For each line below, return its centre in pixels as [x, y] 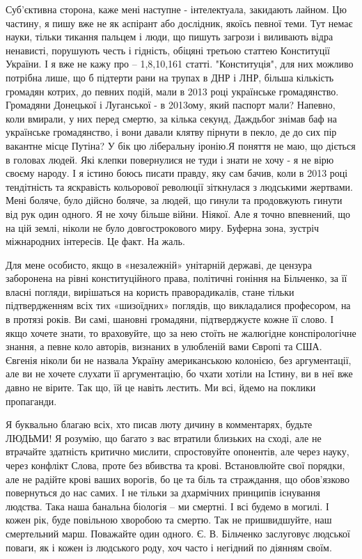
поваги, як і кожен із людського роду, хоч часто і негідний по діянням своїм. [169, 547]
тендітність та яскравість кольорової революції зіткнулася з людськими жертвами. [179, 186]
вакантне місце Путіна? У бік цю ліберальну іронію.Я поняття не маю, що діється [181, 145]
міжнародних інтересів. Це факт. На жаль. [95, 241]
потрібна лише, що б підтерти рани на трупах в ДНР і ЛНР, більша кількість [170, 77]
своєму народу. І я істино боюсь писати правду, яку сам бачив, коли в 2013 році [177, 173]
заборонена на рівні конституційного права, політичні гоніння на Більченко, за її [176, 278]
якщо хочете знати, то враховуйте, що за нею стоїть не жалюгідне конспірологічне [181, 332]
